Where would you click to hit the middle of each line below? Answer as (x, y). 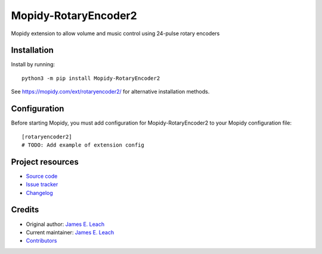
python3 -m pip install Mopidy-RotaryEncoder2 (91, 78)
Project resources (45, 162)
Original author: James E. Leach (65, 224)
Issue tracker (42, 184)
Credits (25, 210)
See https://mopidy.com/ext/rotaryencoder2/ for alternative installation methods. (110, 92)
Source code (42, 176)
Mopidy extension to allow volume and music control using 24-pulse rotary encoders (115, 33)
